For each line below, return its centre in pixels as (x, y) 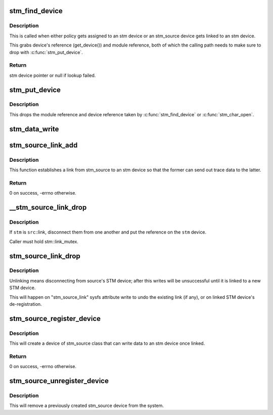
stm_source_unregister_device (59, 381)
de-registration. (26, 304)
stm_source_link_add (43, 145)
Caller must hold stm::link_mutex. (44, 241)
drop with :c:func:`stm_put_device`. (46, 52)
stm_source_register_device (55, 318)
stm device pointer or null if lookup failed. (53, 75)
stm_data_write (34, 129)
